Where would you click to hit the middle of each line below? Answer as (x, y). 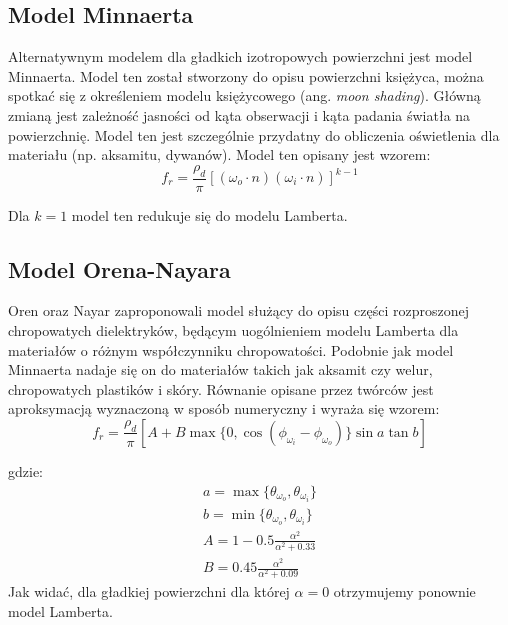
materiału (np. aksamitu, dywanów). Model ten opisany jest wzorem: (219, 154)
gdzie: (25, 470)
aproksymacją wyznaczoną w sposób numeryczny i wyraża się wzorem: (224, 408)
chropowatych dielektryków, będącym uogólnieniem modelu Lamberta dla (233, 329)
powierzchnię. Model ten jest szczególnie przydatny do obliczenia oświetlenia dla (254, 134)
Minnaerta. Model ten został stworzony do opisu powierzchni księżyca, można (246, 75)
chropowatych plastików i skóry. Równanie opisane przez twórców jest (221, 388)
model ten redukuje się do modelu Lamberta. (209, 214)
